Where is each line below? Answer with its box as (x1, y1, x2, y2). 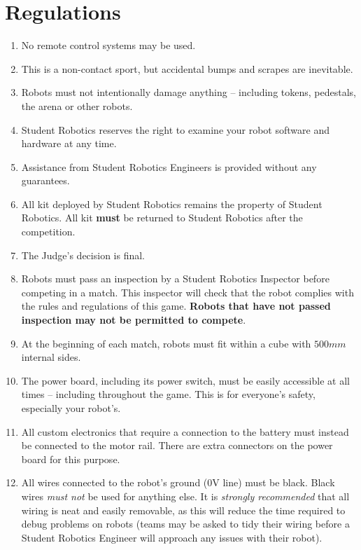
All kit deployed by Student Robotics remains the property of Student (21, 196, 323, 211)
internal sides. (21, 350, 81, 364)
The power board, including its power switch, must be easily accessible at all (21, 373, 350, 387)
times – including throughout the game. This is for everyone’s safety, (21, 387, 316, 401)
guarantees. (21, 173, 70, 188)
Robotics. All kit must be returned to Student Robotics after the (21, 210, 303, 225)
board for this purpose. (21, 451, 120, 466)
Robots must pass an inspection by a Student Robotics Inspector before (21, 271, 330, 286)
